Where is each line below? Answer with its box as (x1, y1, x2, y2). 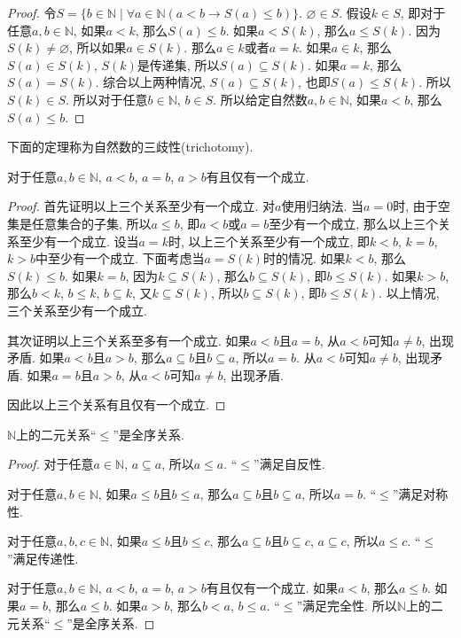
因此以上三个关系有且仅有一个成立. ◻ (7, 395, 226, 414)
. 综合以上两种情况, (95, 73, 206, 91)
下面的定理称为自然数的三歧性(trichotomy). (7, 137, 254, 156)
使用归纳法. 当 (281, 197, 364, 215)
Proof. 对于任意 (7, 455, 94, 473)
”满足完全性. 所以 (296, 596, 397, 615)
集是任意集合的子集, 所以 (7, 214, 152, 232)
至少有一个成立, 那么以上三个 (269, 214, 438, 232)
